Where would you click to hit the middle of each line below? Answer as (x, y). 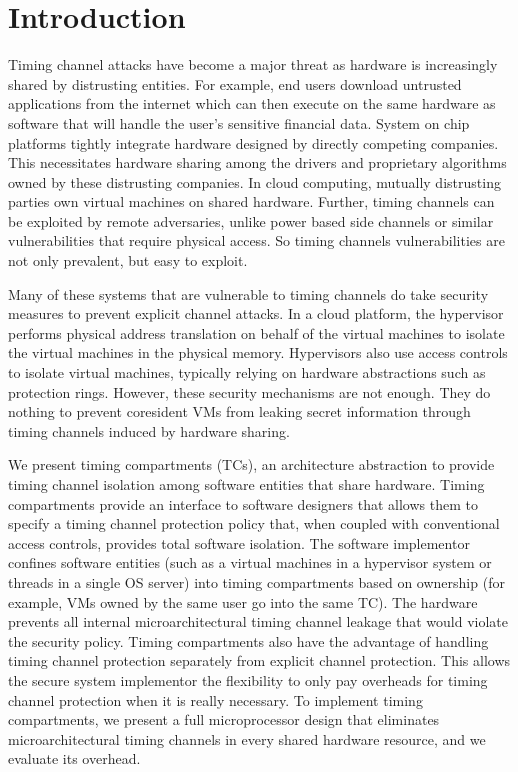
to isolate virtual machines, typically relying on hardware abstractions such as (247, 372)
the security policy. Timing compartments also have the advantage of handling (248, 640)
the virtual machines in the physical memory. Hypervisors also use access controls (258, 352)
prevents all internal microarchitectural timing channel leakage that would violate (258, 621)
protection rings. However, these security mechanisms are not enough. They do (249, 391)
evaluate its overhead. (74, 758)
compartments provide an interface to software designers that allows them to (243, 503)
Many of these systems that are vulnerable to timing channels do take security (248, 293)
